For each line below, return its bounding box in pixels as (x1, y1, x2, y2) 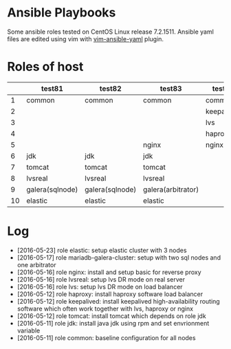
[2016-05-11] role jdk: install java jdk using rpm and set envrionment (16, 319, 210, 327)
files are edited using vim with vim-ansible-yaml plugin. (7, 34, 164, 43)
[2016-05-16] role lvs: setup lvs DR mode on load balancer (16, 282, 184, 291)
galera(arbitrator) (143, 184, 199, 194)
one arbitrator (16, 260, 56, 269)
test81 (41, 84, 64, 93)
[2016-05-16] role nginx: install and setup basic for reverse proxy (16, 268, 201, 276)
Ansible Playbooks (7, 5, 116, 21)
